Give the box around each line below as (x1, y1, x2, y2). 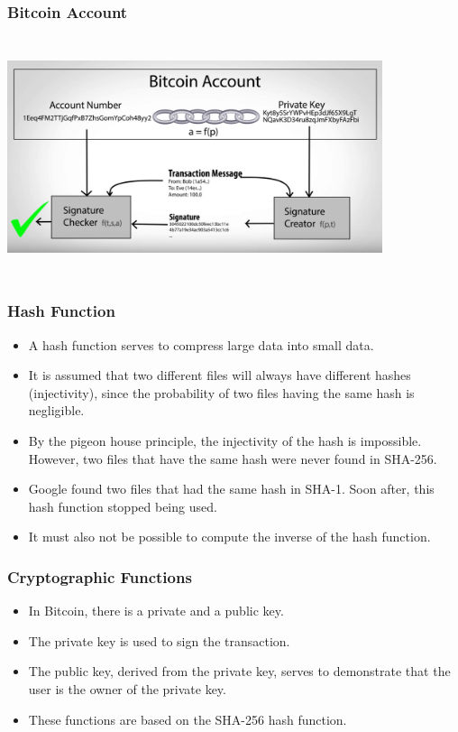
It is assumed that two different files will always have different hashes (28, 366, 411, 385)
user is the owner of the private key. (28, 679, 226, 698)
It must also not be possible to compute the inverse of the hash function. (28, 527, 431, 546)
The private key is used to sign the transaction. (28, 631, 290, 650)
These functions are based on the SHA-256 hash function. (28, 709, 347, 728)
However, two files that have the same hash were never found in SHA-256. (28, 449, 437, 468)
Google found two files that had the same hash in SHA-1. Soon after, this (28, 479, 435, 498)
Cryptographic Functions (7, 565, 192, 588)
